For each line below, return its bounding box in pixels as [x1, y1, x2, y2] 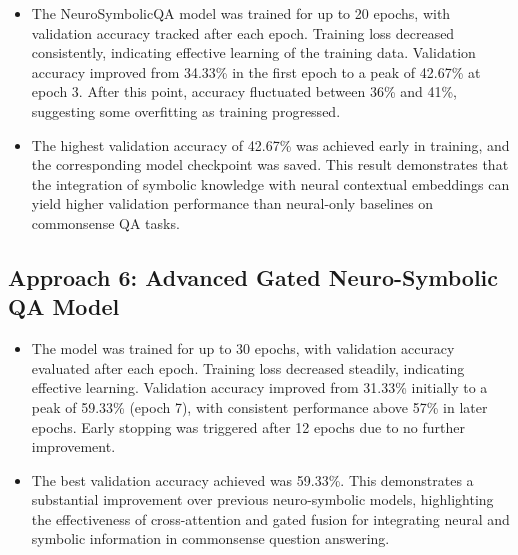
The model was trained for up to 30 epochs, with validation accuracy [31, 338, 455, 359]
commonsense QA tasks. [31, 212, 180, 233]
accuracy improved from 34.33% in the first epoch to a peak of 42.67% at [31, 61, 481, 82]
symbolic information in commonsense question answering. [31, 528, 390, 549]
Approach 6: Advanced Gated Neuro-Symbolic [8, 261, 499, 292]
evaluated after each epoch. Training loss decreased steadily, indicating [31, 357, 465, 378]
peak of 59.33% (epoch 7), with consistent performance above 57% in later [31, 396, 488, 417]
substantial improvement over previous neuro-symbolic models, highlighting [31, 489, 494, 510]
